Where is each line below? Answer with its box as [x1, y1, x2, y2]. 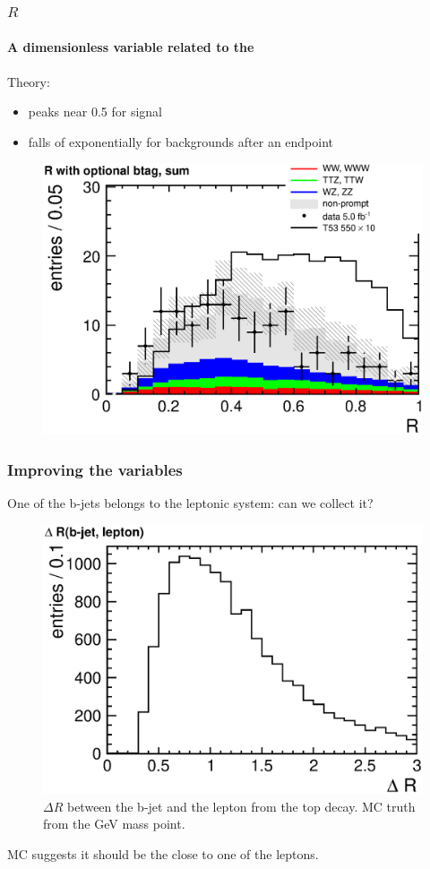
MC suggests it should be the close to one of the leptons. [7, 844, 319, 863]
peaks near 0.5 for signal [28, 102, 162, 121]
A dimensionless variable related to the [7, 38, 254, 56]
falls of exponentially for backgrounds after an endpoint [28, 132, 334, 151]
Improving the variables [7, 458, 183, 480]
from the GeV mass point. [43, 814, 185, 833]
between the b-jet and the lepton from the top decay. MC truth [66, 796, 416, 815]
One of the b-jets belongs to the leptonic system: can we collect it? [7, 493, 374, 512]
